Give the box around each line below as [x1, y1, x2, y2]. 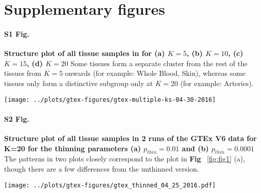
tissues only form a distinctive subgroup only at [4, 77, 153, 88]
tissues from [4, 68, 41, 78]
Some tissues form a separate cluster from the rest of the [70, 58, 248, 68]
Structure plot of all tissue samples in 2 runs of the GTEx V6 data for [4, 133, 257, 143]
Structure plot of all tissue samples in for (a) [4, 48, 165, 59]
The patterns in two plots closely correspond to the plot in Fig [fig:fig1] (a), [4, 153, 245, 164]
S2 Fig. [4, 113, 30, 124]
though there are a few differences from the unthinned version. [4, 163, 199, 174]
